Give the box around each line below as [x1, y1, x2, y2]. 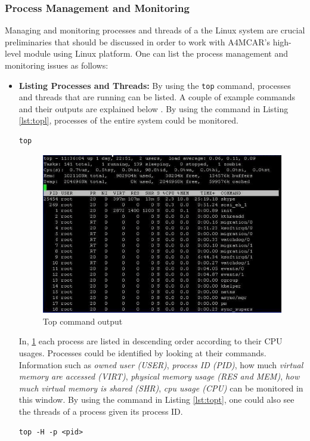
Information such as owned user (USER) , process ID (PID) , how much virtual [18, 358, 303, 371]
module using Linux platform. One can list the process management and [23, 47, 289, 60]
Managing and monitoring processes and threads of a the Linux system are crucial [5, 24, 305, 36]
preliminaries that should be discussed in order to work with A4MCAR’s [5, 35, 270, 48]
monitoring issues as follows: [5, 59, 108, 71]
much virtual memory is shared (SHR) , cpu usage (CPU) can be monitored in [18, 381, 303, 394]
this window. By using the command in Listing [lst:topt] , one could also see [18, 393, 294, 406]
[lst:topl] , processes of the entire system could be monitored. [18, 114, 238, 127]
